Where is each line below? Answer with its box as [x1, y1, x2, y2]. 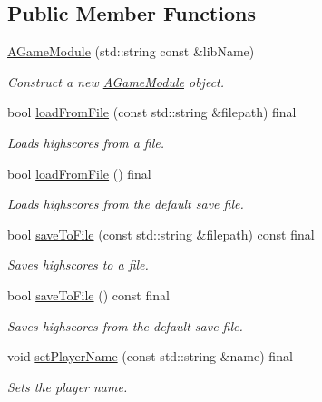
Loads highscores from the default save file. [7, 194, 244, 213]
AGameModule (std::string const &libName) [7, 42, 255, 61]
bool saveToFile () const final [7, 285, 170, 304]
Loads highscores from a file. [7, 132, 165, 152]
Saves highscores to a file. [7, 255, 149, 274]
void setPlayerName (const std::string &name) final [7, 347, 293, 366]
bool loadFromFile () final [7, 163, 151, 182]
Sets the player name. [7, 377, 128, 396]
